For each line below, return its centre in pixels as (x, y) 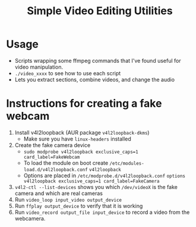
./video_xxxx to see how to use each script (68, 73)
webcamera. (30, 218)
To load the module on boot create (66, 163)
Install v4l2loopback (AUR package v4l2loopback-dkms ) (82, 132)
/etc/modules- (127, 163)
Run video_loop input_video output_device (68, 199)
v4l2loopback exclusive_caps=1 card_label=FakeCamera (91, 181)
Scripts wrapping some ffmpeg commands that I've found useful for (98, 60)
